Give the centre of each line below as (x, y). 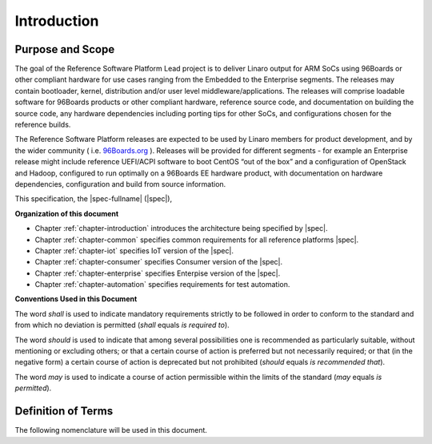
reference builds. (43, 125)
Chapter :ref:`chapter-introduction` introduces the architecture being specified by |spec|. (181, 228)
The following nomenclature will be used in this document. (111, 430)
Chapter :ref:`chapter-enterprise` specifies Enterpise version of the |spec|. (158, 273)
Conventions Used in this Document (76, 299)
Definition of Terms (64, 412)
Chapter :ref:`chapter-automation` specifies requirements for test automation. (162, 285)
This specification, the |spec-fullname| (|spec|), (93, 199)
